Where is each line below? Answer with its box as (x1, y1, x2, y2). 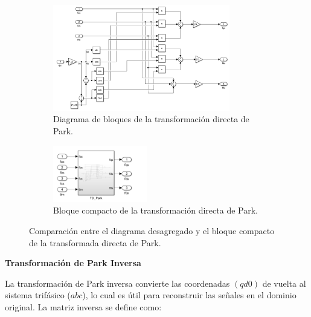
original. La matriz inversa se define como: (5, 300, 162, 313)
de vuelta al (262, 276, 306, 289)
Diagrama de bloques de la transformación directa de (53, 113, 249, 125)
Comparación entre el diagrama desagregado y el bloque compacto (29, 224, 275, 237)
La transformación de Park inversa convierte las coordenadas (5, 276, 230, 289)
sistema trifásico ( (5, 289, 71, 301)
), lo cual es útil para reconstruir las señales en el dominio (82, 289, 297, 301)
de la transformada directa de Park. (29, 236, 161, 249)
